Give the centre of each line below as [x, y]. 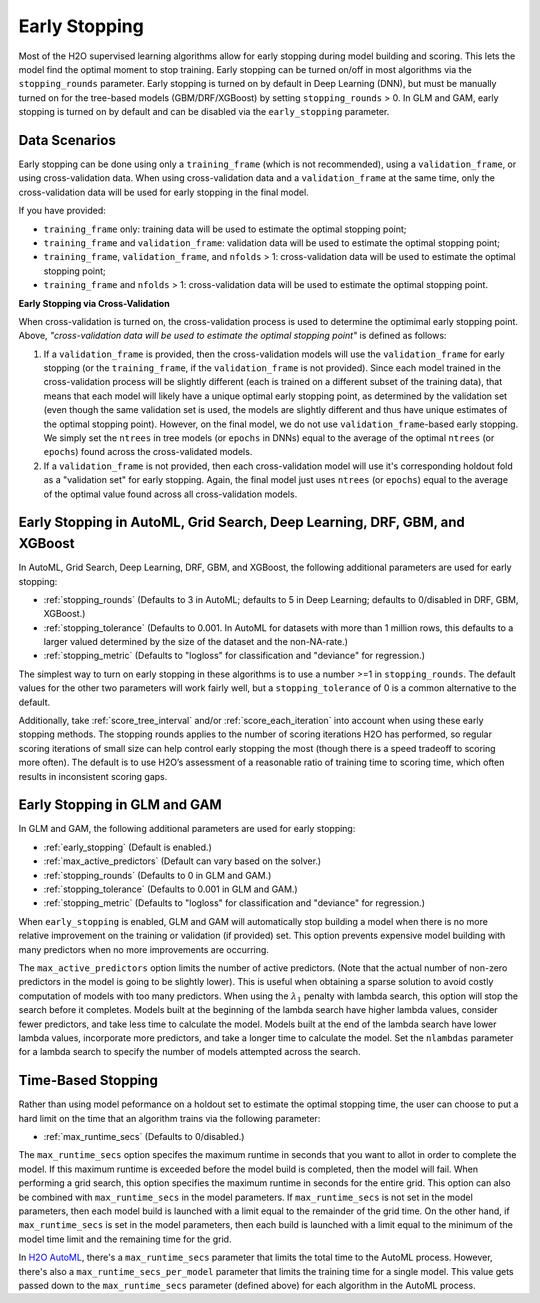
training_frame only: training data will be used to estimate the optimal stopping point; [225, 229]
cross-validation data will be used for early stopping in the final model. [163, 192]
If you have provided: [62, 211]
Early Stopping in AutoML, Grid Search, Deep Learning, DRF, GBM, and [241, 522]
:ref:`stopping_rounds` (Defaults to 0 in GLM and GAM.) [157, 875]
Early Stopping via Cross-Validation [94, 303]
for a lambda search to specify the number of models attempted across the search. [189, 1052]
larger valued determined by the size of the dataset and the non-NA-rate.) [196, 642]
